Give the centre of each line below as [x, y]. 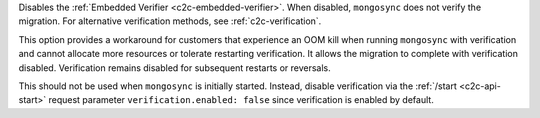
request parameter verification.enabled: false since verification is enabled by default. [241, 100]
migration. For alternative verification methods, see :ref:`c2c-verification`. [170, 21]
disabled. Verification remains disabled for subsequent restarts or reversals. [175, 67]
